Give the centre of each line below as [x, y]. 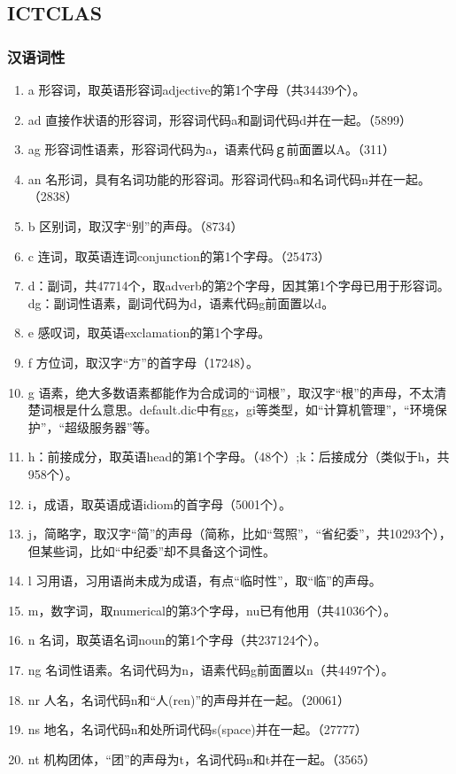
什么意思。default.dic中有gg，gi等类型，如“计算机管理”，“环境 [256, 410]
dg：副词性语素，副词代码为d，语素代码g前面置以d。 [181, 302]
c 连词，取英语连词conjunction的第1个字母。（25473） [179, 255]
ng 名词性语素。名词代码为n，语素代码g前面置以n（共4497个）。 [211, 670]
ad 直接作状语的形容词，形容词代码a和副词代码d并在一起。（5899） [220, 119]
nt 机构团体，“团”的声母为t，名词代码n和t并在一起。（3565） [202, 759]
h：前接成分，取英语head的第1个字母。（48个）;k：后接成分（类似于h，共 [239, 457]
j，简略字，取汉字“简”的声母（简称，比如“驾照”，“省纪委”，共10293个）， [240, 534]
